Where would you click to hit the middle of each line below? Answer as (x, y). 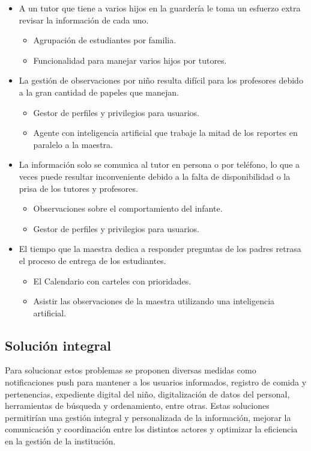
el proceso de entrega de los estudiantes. (92, 260)
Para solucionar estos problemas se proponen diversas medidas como (131, 370)
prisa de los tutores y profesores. (78, 188)
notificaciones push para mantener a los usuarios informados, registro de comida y (156, 382)
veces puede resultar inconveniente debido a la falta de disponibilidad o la (155, 176)
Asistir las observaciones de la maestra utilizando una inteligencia (154, 301)
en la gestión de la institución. (60, 441)
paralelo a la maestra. (73, 144)
